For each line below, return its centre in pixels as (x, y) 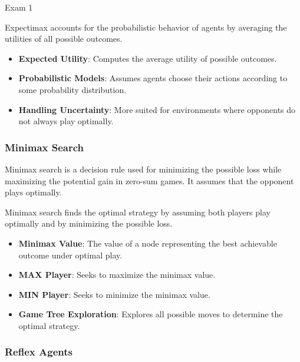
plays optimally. (33, 192)
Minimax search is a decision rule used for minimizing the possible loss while (143, 169)
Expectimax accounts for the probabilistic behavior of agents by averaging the (146, 27)
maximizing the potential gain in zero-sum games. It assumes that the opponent (149, 180)
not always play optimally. (66, 121)
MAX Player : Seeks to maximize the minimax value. (117, 275)
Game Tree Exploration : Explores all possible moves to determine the (151, 314)
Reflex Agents (39, 352)
